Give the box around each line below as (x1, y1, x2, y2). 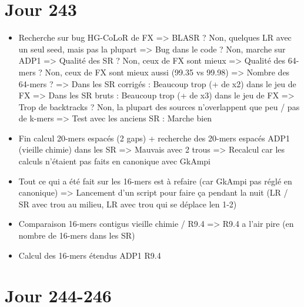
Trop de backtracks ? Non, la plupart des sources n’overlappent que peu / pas (18, 100, 300, 113)
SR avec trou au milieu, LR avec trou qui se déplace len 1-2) (18, 197, 237, 210)
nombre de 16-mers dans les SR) (18, 229, 135, 242)
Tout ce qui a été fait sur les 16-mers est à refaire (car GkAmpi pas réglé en (18, 174, 292, 187)
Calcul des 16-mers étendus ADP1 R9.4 (18, 249, 161, 261)
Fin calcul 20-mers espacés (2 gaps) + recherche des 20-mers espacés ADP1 (18, 131, 290, 144)
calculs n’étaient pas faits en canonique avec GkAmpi (18, 155, 211, 167)
